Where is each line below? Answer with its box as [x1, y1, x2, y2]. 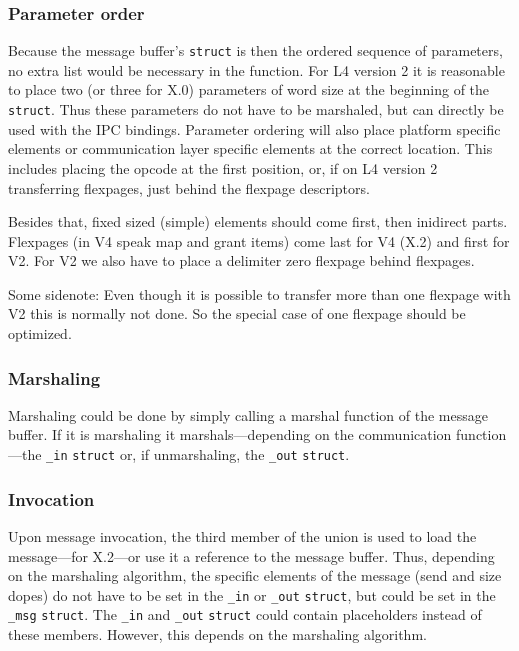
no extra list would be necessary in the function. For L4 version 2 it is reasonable [8, 59, 505, 80]
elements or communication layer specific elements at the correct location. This [8, 138, 493, 159]
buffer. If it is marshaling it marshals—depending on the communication [8, 424, 452, 445]
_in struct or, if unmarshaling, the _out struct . [46, 444, 350, 465]
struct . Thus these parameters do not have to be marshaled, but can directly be [8, 99, 504, 120]
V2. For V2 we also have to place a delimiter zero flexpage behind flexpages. [8, 250, 475, 271]
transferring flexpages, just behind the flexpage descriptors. [8, 177, 370, 198]
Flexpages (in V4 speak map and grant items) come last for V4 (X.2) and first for [8, 230, 510, 251]
